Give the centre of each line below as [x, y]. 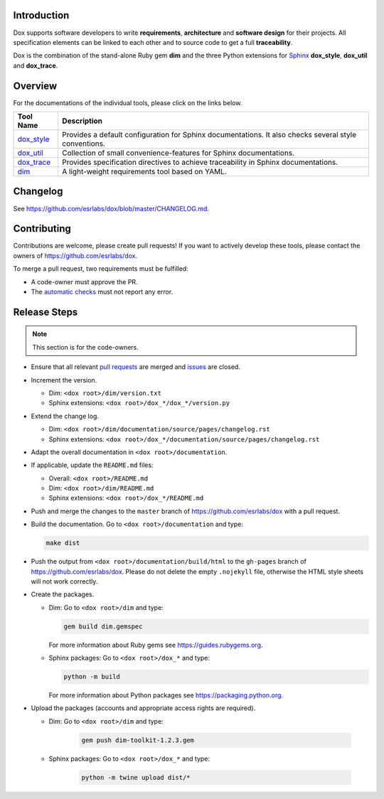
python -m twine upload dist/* [136, 777]
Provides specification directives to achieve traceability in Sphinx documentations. [199, 162]
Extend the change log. [65, 416]
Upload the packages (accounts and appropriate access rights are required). [143, 708]
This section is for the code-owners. [85, 347]
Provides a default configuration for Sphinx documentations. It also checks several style [209, 134]
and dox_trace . [36, 65]
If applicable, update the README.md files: [92, 465]
